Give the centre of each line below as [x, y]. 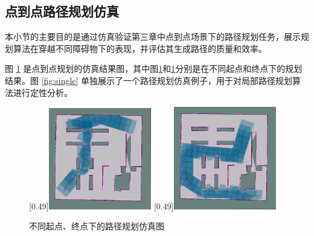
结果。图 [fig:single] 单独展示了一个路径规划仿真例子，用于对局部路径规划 [149, 80]
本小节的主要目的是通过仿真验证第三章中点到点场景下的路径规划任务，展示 [153, 37]
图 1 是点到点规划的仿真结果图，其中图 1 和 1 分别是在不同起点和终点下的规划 [154, 69]
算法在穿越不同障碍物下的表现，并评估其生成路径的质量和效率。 [140, 48]
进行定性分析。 [43, 92]
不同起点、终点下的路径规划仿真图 [97, 226]
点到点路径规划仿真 [62, 11]
